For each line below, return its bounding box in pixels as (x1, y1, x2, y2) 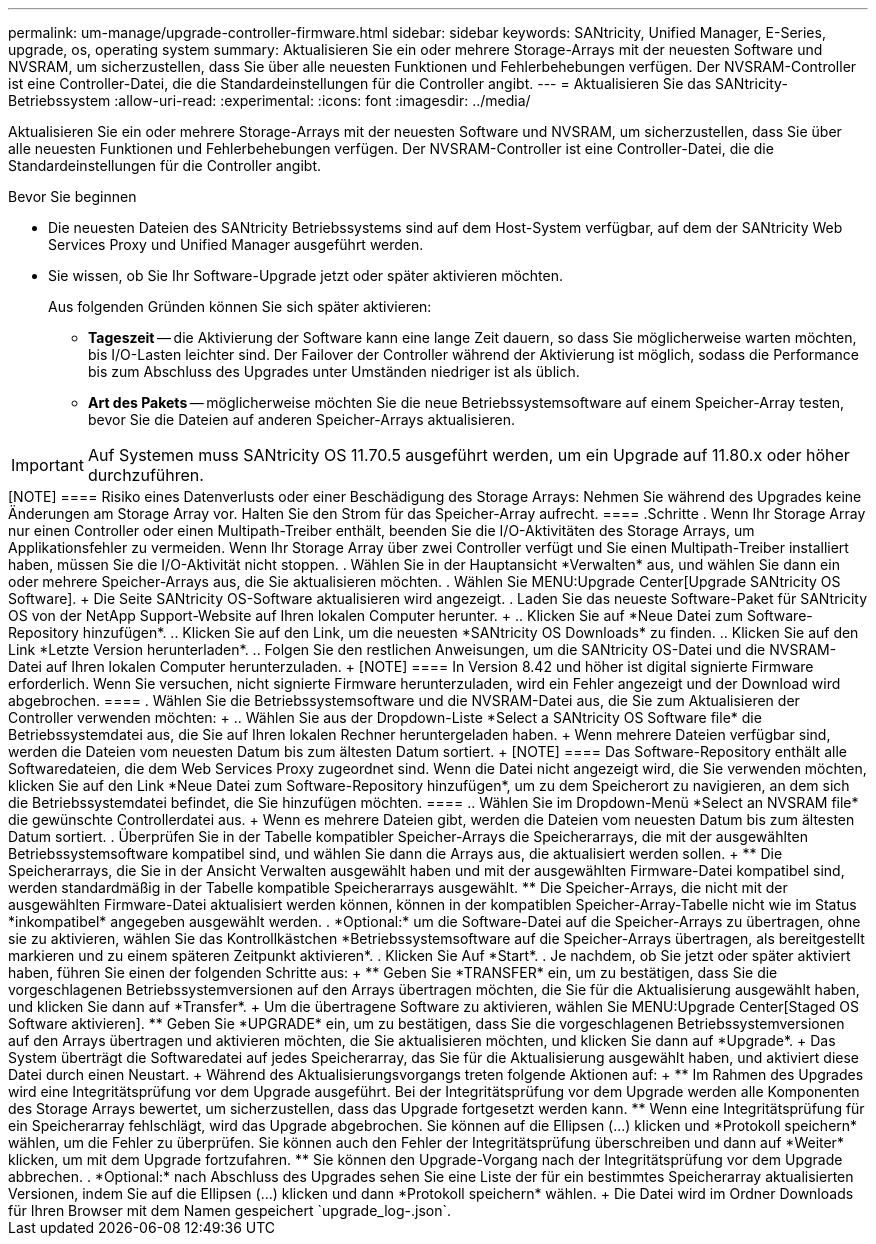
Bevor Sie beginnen (8, 188, 137, 205)
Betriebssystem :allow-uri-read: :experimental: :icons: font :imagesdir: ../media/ (8, 92, 531, 109)
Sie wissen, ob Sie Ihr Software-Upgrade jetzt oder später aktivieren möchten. (48, 267, 564, 284)
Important (11, 455, 84, 475)
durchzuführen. (87, 465, 204, 485)
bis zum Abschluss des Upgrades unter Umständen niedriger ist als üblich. (88, 363, 580, 380)
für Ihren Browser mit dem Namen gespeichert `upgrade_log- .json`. (8, 1202, 452, 1219)
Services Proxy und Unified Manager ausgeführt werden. (48, 236, 424, 253)
